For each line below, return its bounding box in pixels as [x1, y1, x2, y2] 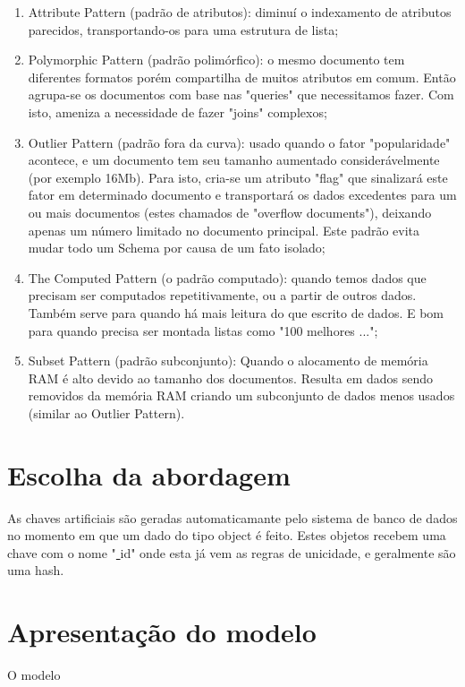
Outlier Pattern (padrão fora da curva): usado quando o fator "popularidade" [28, 133, 451, 151]
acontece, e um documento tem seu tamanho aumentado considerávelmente [28, 150, 440, 169]
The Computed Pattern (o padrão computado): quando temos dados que [28, 268, 427, 287]
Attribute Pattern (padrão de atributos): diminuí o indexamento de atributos [28, 3, 452, 21]
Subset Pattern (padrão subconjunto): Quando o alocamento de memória [28, 351, 428, 370]
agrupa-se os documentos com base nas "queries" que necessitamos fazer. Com [28, 85, 454, 104]
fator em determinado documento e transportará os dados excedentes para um [28, 185, 457, 204]
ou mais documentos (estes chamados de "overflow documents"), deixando [28, 202, 432, 221]
